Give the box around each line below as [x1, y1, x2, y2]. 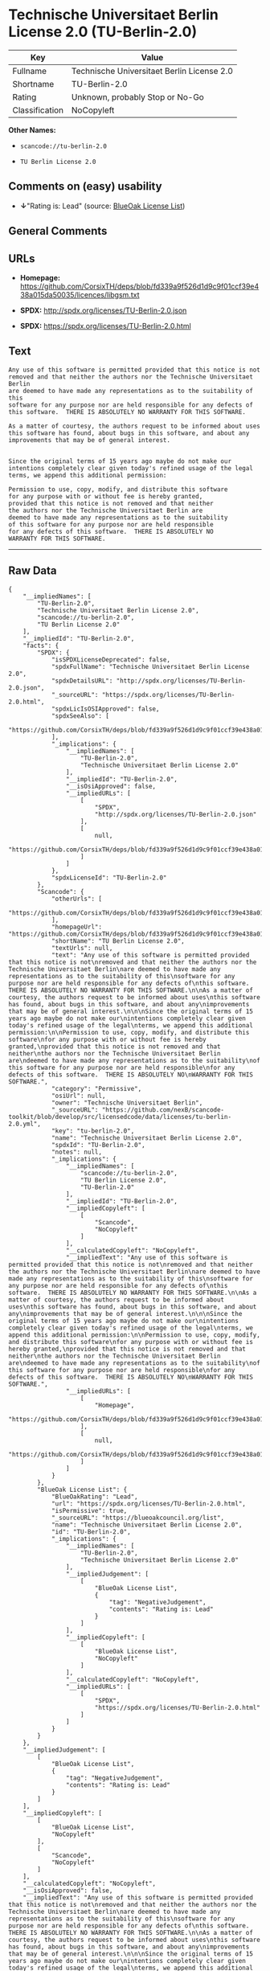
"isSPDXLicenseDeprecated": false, [51, 655, 171, 664]
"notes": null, [51, 1148, 103, 1156]
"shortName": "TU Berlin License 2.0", [51, 936, 185, 945]
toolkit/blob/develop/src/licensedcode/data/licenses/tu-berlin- [8, 1113, 231, 1121]
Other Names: [8, 125, 56, 134]
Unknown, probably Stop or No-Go [71, 91, 205, 102]
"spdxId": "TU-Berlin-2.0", [51, 1141, 146, 1149]
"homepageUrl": [51, 923, 103, 931]
